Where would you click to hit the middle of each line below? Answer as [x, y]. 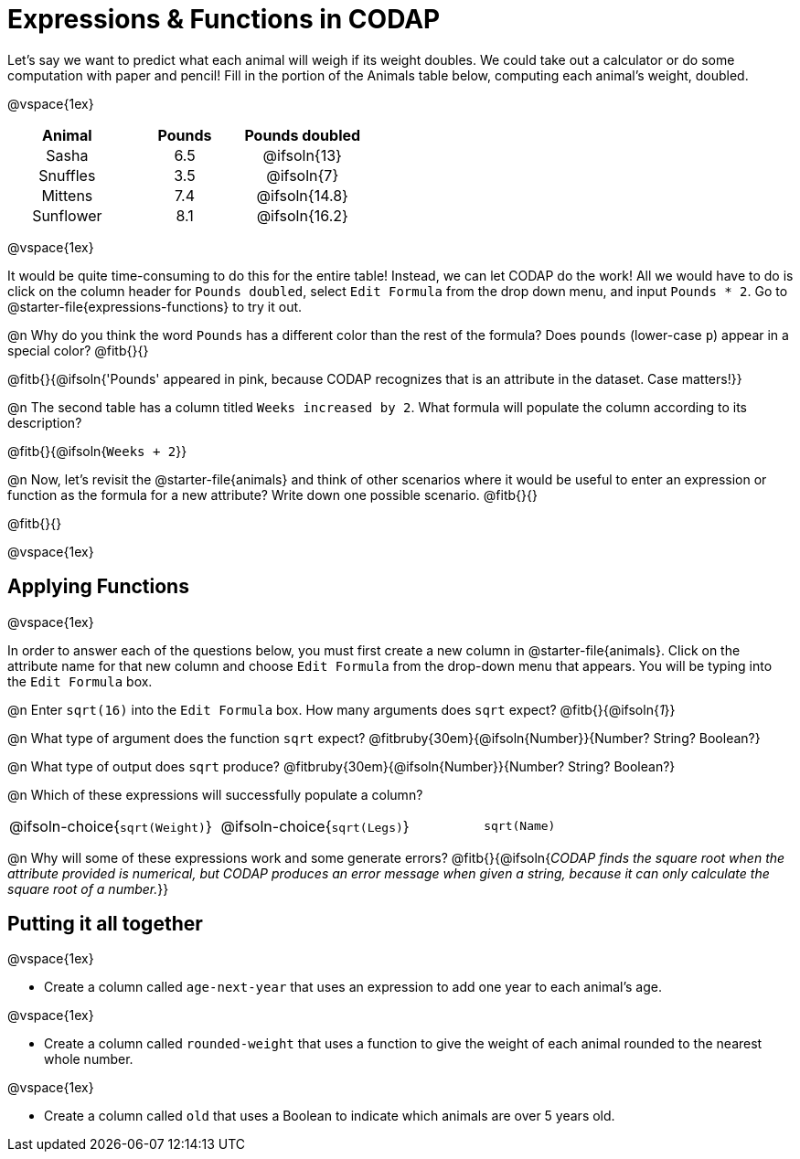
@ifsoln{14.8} [302, 195]
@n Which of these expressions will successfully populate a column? [215, 794]
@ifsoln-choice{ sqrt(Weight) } [111, 826]
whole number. [89, 1059]
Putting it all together [105, 924]
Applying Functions [98, 587]
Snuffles [67, 175]
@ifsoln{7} [303, 175]
